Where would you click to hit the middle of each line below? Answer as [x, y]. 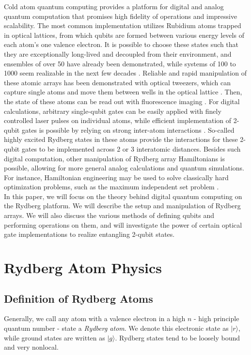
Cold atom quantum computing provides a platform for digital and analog [114, 6]
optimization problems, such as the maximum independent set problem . [111, 187]
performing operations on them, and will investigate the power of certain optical [123, 224]
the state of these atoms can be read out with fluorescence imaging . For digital [122, 101]
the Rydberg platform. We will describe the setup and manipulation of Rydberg [122, 206]
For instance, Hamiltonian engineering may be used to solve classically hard [116, 177]
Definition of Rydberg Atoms [78, 298]
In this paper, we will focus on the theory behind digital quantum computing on [123, 196]
